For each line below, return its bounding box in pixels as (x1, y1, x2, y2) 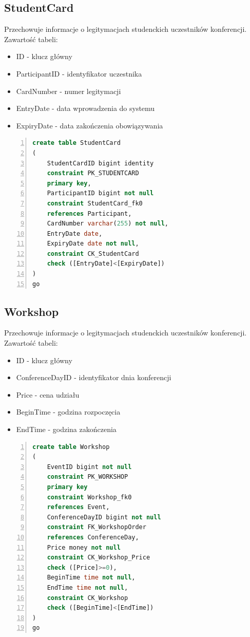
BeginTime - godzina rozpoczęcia (16, 406, 121, 417)
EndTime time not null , (47, 584, 128, 591)
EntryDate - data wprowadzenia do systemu (16, 103, 155, 114)
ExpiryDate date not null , (47, 240, 139, 248)
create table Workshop (32, 443, 110, 451)
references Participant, (47, 210, 132, 217)
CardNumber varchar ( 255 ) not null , (47, 220, 168, 228)
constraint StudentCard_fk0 (47, 199, 143, 207)
